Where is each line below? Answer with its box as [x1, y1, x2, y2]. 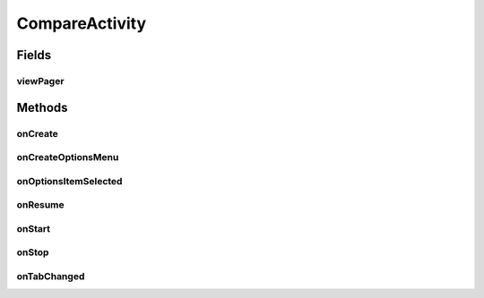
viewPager [16, 74, 65, 87]
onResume [16, 199, 65, 211]
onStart [16, 222, 51, 234]
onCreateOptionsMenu [16, 151, 119, 164]
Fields [16, 47, 52, 63]
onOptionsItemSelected [16, 175, 123, 187]
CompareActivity [16, 13, 147, 33]
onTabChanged [16, 269, 85, 282]
